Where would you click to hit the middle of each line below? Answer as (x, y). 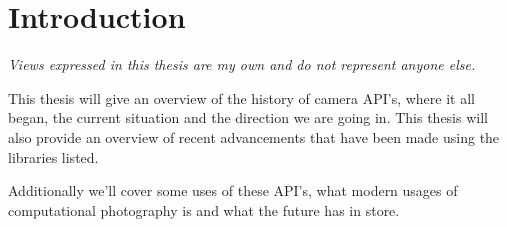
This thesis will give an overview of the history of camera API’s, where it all (241, 97)
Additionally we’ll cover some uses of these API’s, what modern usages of (233, 190)
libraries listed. (53, 156)
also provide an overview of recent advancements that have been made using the (254, 136)
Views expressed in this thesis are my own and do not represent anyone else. (242, 64)
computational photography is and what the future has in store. (204, 209)
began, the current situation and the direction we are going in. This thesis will (248, 117)
